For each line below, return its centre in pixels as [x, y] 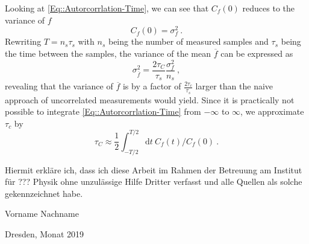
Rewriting [23, 41]
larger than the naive [234, 86]
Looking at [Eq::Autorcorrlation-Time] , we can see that [107, 8]
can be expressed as [257, 53]
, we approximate [272, 111]
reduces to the [269, 8]
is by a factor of [152, 86]
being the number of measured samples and [188, 41]
